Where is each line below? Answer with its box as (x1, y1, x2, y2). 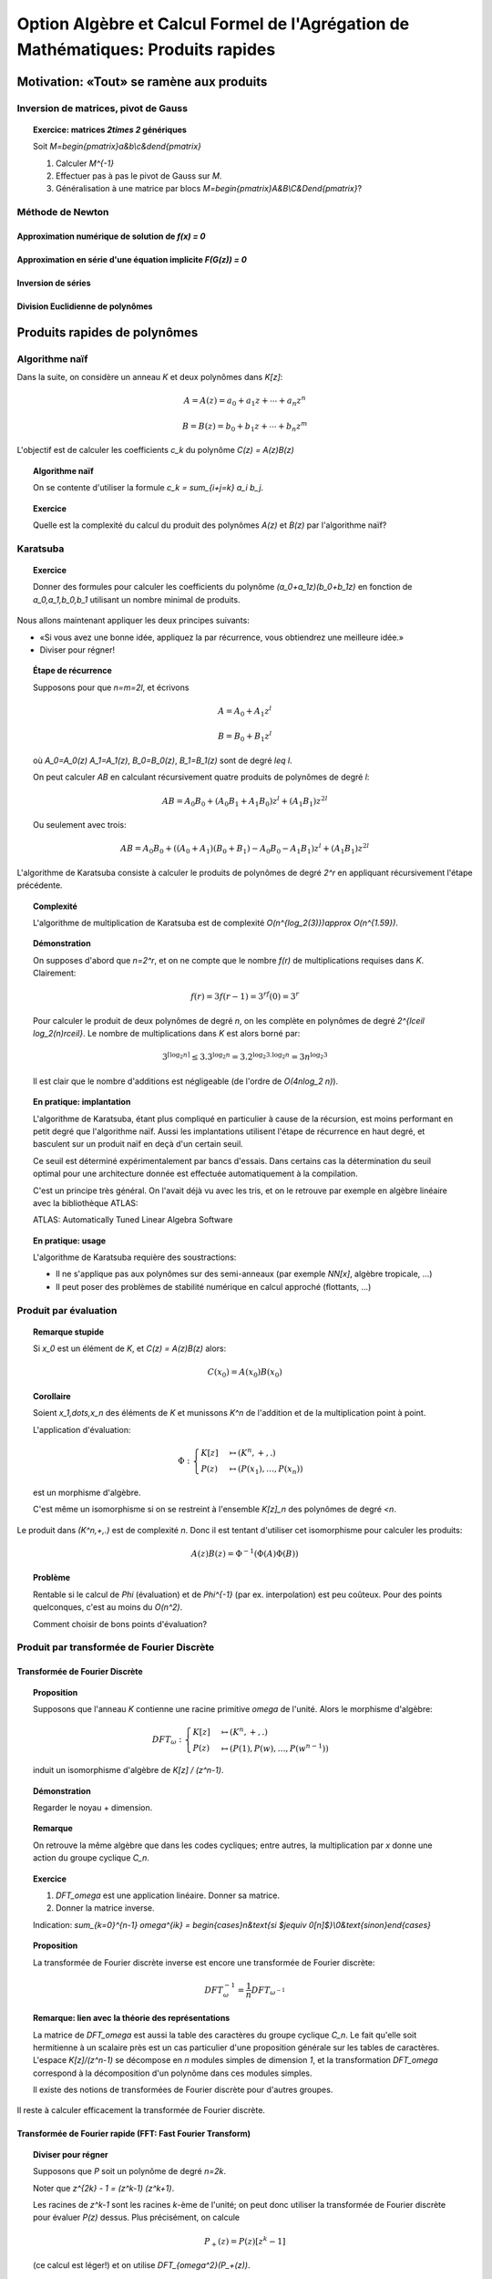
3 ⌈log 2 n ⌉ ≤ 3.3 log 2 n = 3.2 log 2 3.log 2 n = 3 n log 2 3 (161, 1050, 328, 1062)
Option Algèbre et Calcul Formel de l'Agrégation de (16, 14, 410, 34)
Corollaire (33, 1390, 72, 1401)
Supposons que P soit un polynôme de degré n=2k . (33, 2166, 227, 2177)
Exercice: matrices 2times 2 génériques (33, 124, 187, 135)
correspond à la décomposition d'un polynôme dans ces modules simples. (33, 2068, 313, 2078)
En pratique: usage (33, 1235, 107, 1246)
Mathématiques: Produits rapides (16, 39, 276, 59)
